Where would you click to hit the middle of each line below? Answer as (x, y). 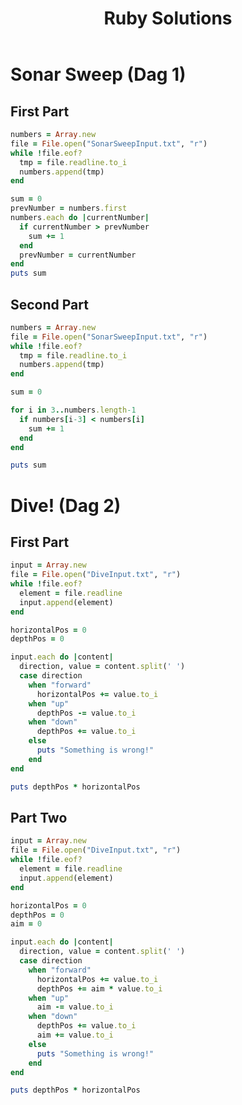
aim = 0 (26, 924)
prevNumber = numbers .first (69, 208)
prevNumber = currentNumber (78, 255)
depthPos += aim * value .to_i (99, 988)
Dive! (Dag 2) (66, 505)
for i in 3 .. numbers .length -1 (73, 410)
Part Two (39, 817)
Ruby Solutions (168, 18)
